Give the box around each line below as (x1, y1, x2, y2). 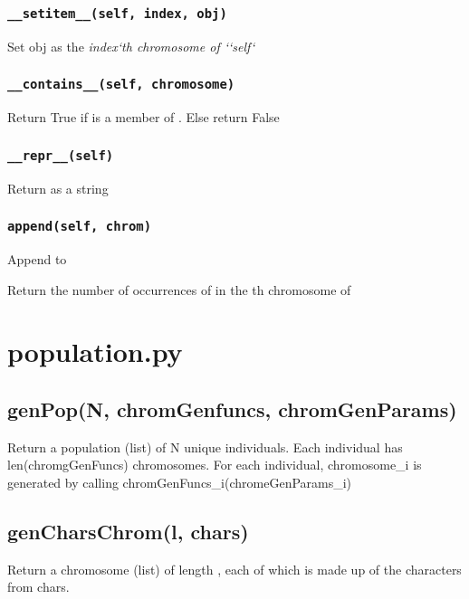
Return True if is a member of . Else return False (7, 108, 280, 127)
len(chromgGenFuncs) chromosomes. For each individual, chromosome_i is (7, 455, 422, 474)
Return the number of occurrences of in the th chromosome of (7, 280, 351, 299)
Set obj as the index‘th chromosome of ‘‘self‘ (7, 36, 255, 55)
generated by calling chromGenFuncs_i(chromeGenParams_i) (7, 472, 352, 491)
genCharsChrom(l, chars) (7, 517, 249, 545)
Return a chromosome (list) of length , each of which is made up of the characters (7, 559, 462, 578)
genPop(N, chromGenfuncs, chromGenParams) (7, 395, 457, 423)
